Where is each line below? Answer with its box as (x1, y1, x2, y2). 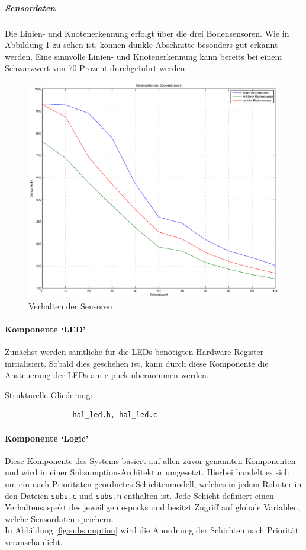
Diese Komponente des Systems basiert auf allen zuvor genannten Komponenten (5, 454, 296, 466)
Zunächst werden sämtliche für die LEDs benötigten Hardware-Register (5, 346, 264, 358)
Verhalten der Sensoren (28, 299, 112, 312)
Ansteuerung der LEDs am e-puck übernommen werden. (5, 369, 209, 381)
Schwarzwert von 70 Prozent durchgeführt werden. (5, 62, 188, 74)
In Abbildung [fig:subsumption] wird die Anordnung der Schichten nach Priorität (5, 524, 299, 536)
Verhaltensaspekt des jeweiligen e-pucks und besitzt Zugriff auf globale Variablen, (5, 501, 301, 513)
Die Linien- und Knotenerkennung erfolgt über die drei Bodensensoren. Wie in (5, 27, 289, 39)
